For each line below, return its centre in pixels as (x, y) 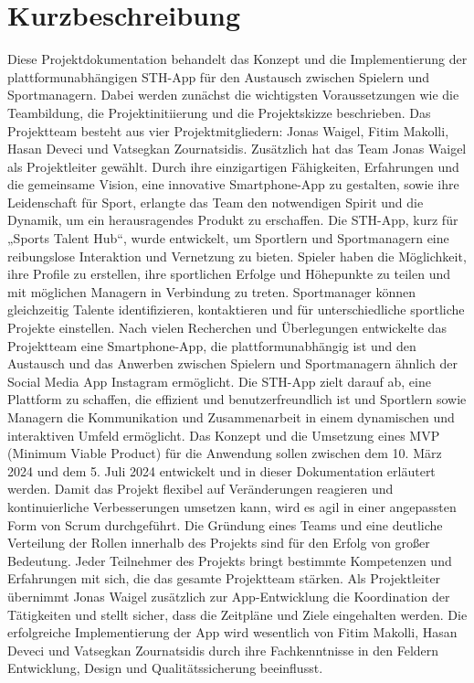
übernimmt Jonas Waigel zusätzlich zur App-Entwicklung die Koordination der (229, 596)
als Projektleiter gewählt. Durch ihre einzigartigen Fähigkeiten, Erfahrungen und (233, 166)
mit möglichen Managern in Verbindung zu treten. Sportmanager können (212, 291)
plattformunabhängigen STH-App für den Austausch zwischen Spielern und (219, 76)
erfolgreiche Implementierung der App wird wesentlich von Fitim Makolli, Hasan (232, 632)
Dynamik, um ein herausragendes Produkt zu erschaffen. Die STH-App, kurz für (233, 220)
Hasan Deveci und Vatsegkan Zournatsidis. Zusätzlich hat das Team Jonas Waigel (237, 149)
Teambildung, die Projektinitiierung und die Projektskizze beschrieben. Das (219, 112)
